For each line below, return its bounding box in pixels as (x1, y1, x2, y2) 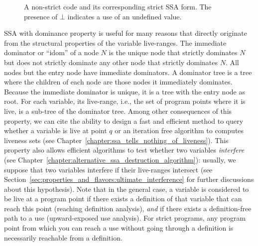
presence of (24, 11, 58, 21)
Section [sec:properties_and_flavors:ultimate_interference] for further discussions (4, 174, 254, 184)
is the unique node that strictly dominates (109, 47, 238, 58)
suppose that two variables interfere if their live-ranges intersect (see (4, 164, 213, 174)
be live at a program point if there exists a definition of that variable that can (4, 193, 242, 204)
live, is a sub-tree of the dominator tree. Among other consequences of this (4, 105, 232, 116)
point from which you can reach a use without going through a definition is (4, 223, 234, 233)
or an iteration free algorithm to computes (115, 125, 244, 136)
